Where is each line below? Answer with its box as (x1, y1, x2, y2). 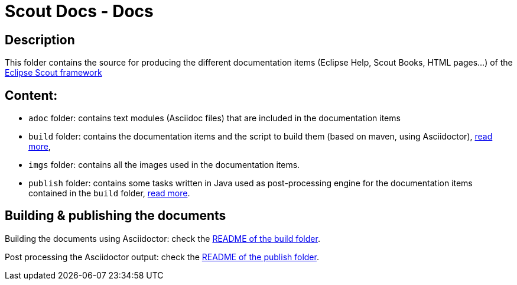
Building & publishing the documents (5, 208, 226, 224)
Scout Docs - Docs (5, 1, 154, 21)
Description (5, 32, 75, 47)
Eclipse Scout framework (5, 67, 102, 78)
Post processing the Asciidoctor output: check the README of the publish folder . (5, 251, 319, 262)
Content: (5, 88, 58, 103)
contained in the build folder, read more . (28, 188, 190, 199)
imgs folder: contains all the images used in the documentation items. (28, 160, 300, 170)
